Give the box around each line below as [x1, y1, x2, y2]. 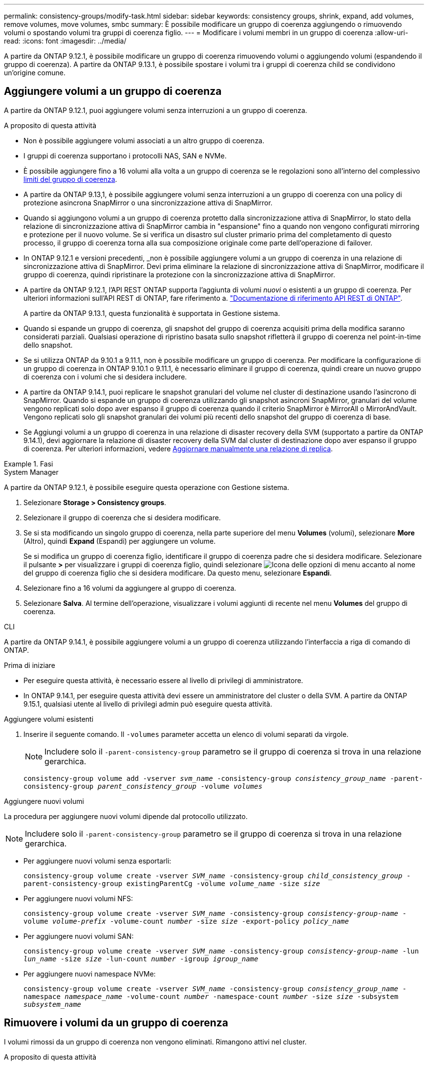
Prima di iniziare [4, 661, 55, 669]
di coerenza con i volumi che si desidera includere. [23, 372, 187, 381]
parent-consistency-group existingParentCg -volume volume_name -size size [23, 879, 320, 887]
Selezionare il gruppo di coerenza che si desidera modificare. [23, 513, 221, 522]
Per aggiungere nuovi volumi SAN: [23, 932, 134, 940]
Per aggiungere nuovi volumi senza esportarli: [23, 856, 171, 865]
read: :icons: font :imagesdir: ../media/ [4, 37, 127, 45]
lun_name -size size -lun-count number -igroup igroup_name [23, 954, 258, 963]
